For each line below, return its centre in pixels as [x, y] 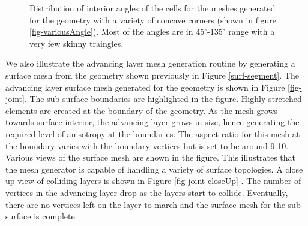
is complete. [56, 216]
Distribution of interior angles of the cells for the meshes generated [152, 8]
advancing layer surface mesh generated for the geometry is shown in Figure [145, 87]
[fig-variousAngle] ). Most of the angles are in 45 [117, 31]
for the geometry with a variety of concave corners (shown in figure [153, 19]
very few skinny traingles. [77, 43]
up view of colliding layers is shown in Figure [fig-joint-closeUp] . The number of [153, 181]
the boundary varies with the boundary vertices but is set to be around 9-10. [147, 145]
